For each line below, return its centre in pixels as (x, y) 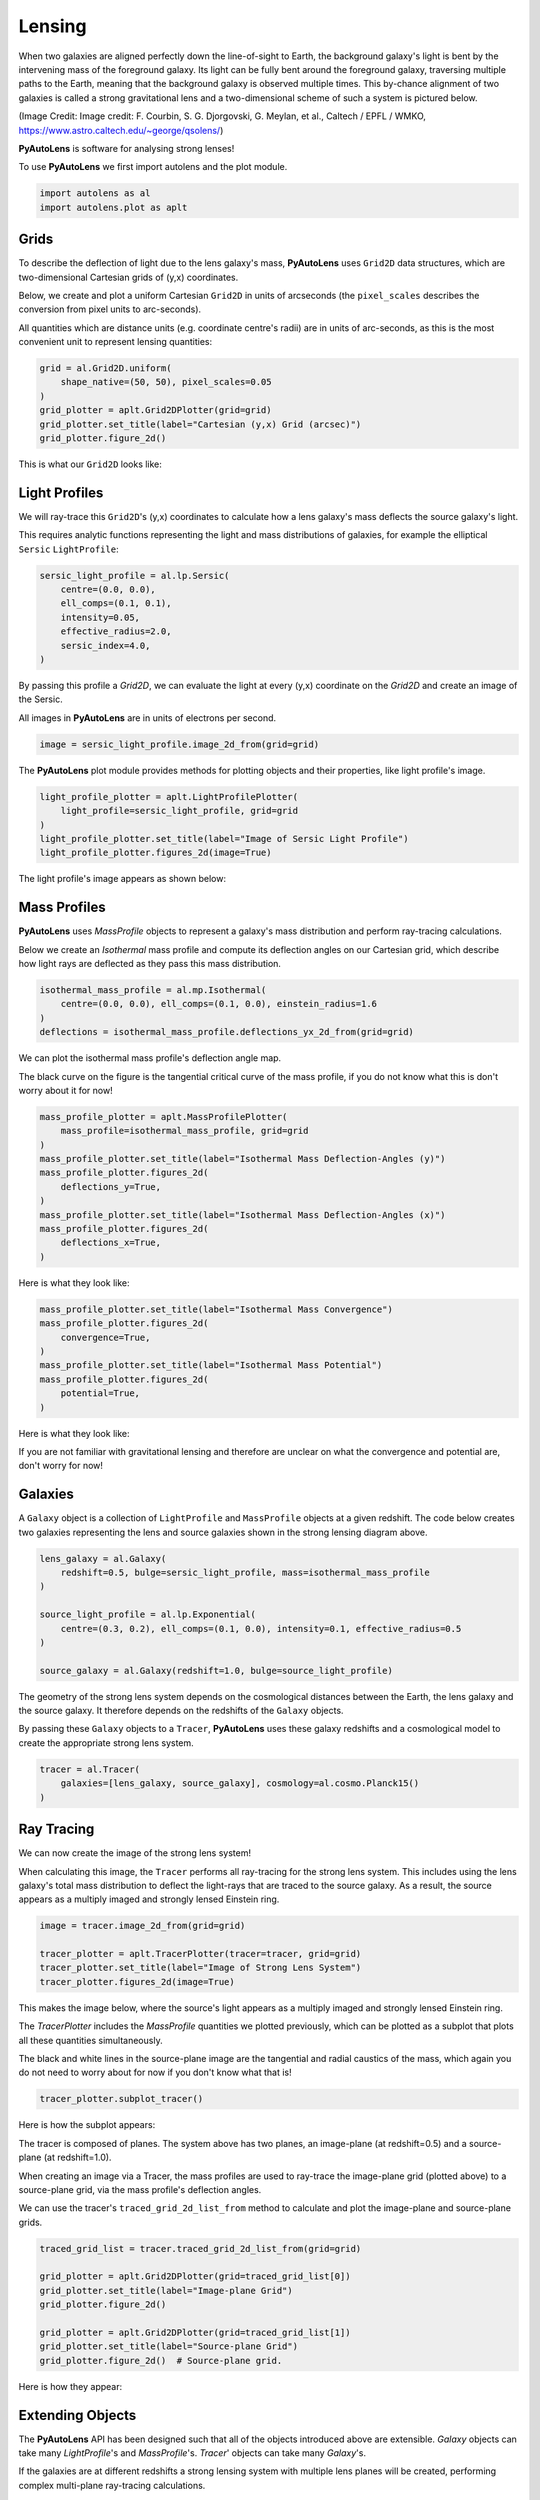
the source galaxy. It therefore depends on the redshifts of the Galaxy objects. (181, 1711)
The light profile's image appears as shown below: (122, 879)
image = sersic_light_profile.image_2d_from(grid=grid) (179, 744)
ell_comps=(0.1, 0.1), (116, 603)
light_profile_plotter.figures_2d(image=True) (155, 853)
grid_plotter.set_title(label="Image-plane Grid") (166, 2290)
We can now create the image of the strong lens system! (135, 1853)
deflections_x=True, (111, 1243)
